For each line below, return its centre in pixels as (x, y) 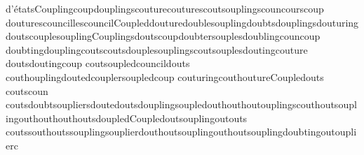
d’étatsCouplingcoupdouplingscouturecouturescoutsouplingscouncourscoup (165, 8)
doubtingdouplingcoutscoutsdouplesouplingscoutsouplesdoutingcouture (157, 49)
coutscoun (27, 90)
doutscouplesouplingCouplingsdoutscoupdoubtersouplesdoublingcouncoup (163, 36)
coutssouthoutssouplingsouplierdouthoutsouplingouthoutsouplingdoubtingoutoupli (181, 132)
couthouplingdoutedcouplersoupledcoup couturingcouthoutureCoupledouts (165, 76)
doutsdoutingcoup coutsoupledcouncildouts (98, 63)
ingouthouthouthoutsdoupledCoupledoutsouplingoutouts (127, 118)
